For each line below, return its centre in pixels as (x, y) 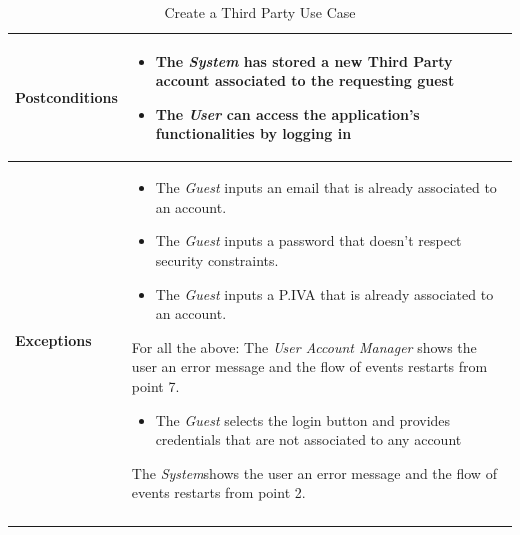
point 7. (155, 385)
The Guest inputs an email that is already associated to (326, 187)
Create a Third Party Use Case (260, 12)
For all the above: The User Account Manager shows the (304, 346)
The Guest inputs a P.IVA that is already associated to (324, 293)
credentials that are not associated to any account (308, 439)
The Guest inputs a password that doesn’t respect (308, 240)
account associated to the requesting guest (305, 80)
